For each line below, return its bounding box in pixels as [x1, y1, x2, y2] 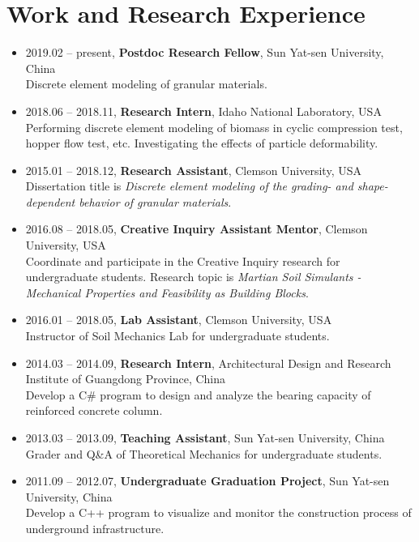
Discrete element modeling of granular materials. [25, 75, 267, 92]
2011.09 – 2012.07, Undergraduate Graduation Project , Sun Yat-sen [25, 472, 390, 489]
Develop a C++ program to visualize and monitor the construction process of [25, 504, 412, 521]
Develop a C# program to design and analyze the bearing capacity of [25, 386, 371, 403]
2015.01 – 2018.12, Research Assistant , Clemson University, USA [25, 161, 361, 178]
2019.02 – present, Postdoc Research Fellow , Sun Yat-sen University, [25, 44, 384, 61]
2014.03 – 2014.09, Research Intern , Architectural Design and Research [25, 354, 391, 371]
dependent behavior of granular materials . [25, 193, 232, 210]
